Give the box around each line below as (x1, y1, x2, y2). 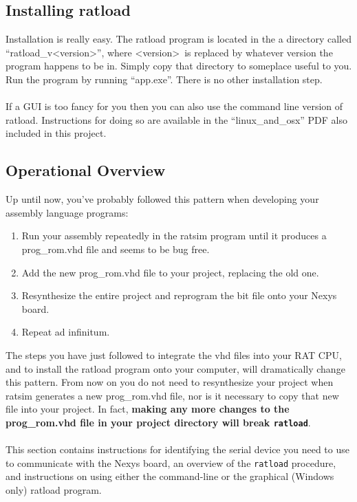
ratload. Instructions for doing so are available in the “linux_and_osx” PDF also (6, 112, 347, 127)
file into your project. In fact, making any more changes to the (6, 402, 290, 416)
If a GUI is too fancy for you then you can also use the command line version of (6, 99, 343, 113)
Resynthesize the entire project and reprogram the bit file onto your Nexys (21, 288, 337, 303)
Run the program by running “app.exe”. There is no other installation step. (6, 72, 323, 86)
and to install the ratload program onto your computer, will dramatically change (6, 361, 345, 375)
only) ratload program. (6, 482, 102, 496)
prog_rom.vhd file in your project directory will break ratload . (6, 415, 311, 429)
